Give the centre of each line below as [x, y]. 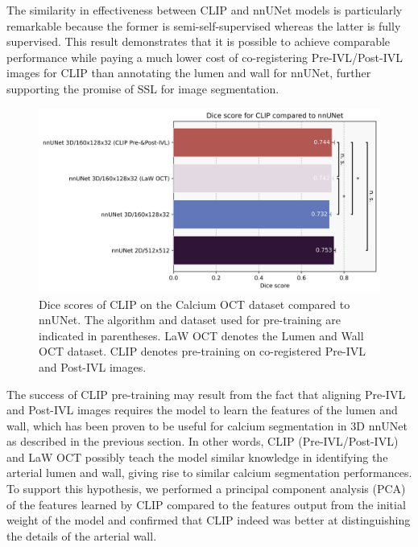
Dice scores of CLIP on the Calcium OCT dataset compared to [195, 304]
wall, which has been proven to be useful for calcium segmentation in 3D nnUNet [207, 425]
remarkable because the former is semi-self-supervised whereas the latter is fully [204, 25]
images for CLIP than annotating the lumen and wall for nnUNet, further [189, 73]
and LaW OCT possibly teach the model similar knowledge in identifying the [197, 457]
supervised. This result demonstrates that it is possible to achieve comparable [199, 41]
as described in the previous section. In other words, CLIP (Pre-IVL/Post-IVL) [203, 441]
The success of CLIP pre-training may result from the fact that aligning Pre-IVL [206, 394]
